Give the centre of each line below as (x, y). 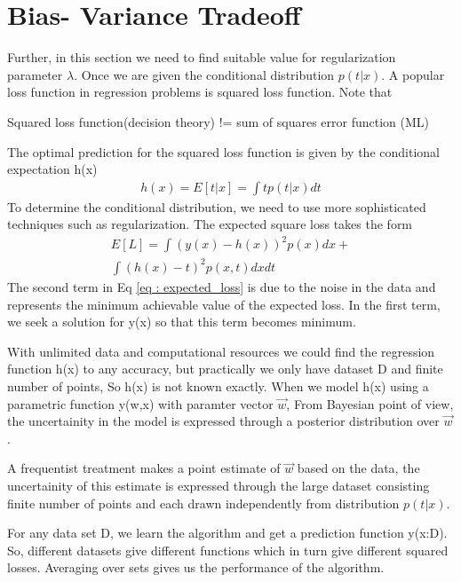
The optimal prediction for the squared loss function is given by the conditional (223, 151)
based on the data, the (358, 468)
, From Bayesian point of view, (370, 403)
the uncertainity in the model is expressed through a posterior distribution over (223, 421)
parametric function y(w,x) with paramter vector (140, 403)
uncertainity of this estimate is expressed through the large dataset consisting (219, 485)
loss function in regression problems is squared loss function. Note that (200, 92)
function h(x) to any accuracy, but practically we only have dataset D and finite (225, 369)
